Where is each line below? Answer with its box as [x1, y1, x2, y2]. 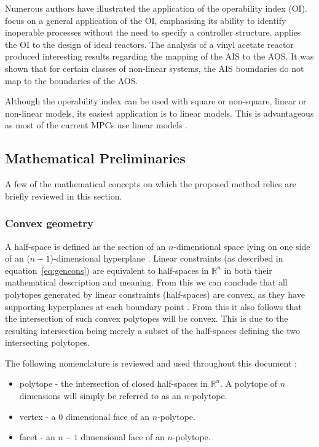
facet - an [19, 430, 55, 443]
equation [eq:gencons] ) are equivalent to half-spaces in [5, 263, 209, 276]
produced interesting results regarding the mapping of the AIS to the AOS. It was [5, 50, 314, 63]
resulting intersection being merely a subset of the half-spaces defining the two [5, 324, 301, 336]
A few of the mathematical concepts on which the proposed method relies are [5, 177, 296, 190]
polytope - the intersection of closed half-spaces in [19, 377, 208, 390]
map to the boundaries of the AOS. [5, 74, 138, 87]
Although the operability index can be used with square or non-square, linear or [5, 95, 307, 107]
